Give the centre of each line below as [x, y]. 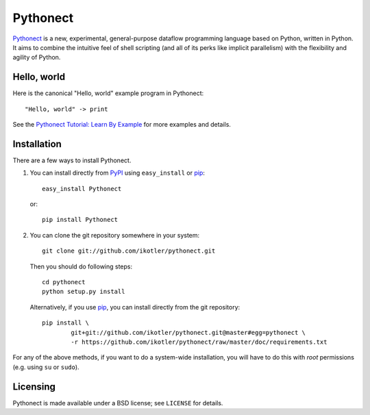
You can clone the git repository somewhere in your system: [115, 235]
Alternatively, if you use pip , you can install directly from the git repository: [135, 307]
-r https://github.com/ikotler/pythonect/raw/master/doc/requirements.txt [199, 342]
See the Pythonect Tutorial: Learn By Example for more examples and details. [122, 125]
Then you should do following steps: [81, 266]
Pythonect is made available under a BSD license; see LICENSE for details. [118, 403]
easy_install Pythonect [82, 189]
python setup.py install [84, 292]
